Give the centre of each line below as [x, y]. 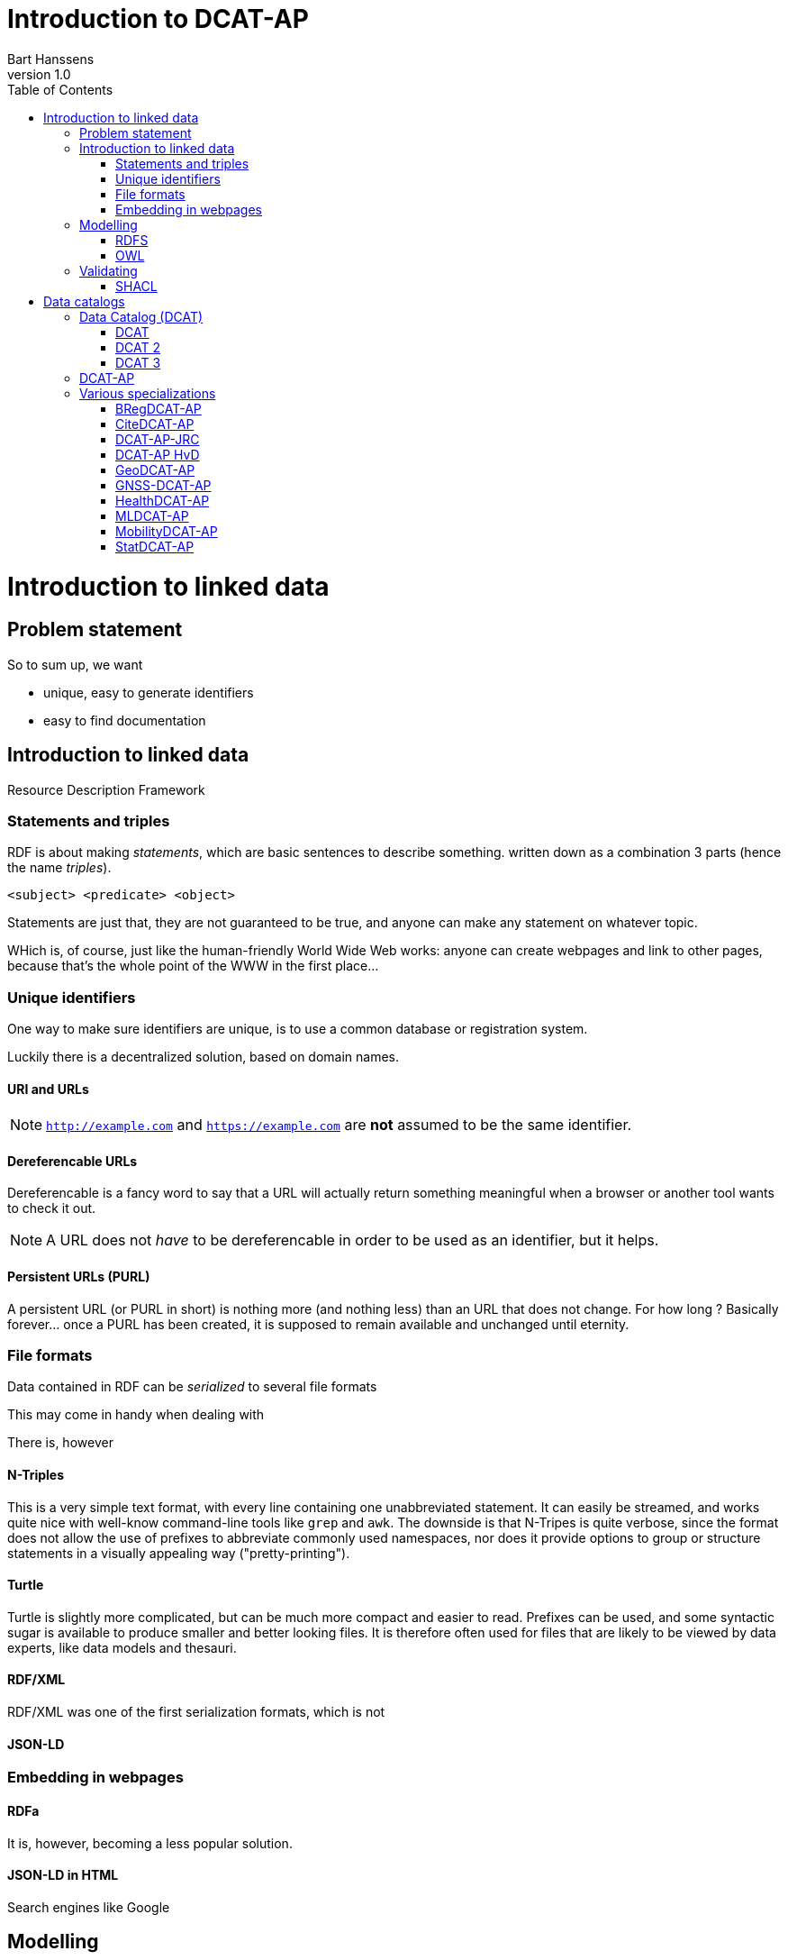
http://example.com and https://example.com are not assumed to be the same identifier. [339, 1125]
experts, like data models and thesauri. [122, 1647]
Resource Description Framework [106, 789]
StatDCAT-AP [155, 546]
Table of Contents [60, 89]
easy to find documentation [125, 720]
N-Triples [36, 1475]
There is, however [60, 1443]
